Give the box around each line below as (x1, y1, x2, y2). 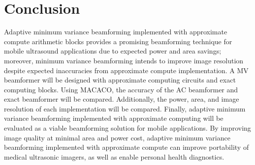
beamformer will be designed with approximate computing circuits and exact (4, 75, 236, 85)
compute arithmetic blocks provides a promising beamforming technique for (4, 36, 232, 46)
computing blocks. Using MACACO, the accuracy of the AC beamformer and (4, 84, 238, 94)
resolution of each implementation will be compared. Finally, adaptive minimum (4, 103, 246, 113)
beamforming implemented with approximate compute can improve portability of (4, 142, 249, 152)
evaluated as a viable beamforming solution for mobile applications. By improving (4, 123, 251, 133)
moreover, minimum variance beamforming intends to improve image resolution (4, 55, 244, 65)
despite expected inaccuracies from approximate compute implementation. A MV (4, 65, 249, 75)
